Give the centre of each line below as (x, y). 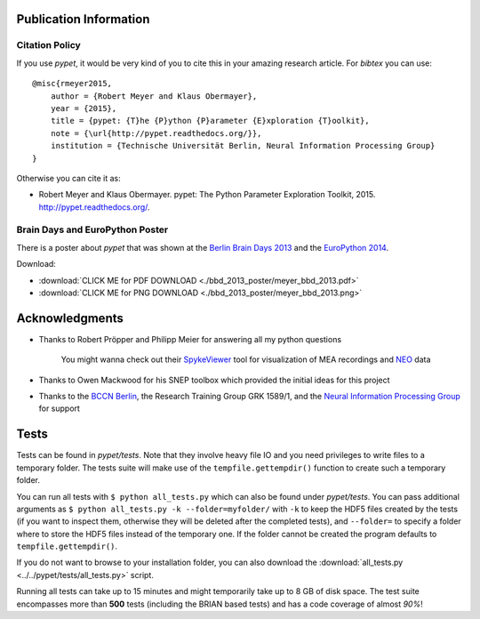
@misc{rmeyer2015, (72, 84)
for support (59, 408)
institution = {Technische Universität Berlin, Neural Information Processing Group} (243, 146)
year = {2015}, (84, 108)
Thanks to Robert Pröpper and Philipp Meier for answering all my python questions (190, 339)
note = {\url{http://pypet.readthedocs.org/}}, (156, 133)
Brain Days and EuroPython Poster (92, 229)
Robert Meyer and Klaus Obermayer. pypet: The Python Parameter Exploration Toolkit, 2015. (207, 195)
